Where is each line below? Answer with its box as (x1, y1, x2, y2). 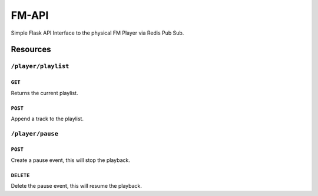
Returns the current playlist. (11, 89, 78, 96)
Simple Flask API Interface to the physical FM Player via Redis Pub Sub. (11, 29, 184, 36)
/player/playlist (11, 62, 69, 70)
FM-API (11, 9, 49, 22)
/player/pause (11, 130, 59, 137)
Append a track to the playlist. (11, 115, 84, 122)
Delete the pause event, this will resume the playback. (11, 183, 143, 190)
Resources (11, 45, 51, 55)
